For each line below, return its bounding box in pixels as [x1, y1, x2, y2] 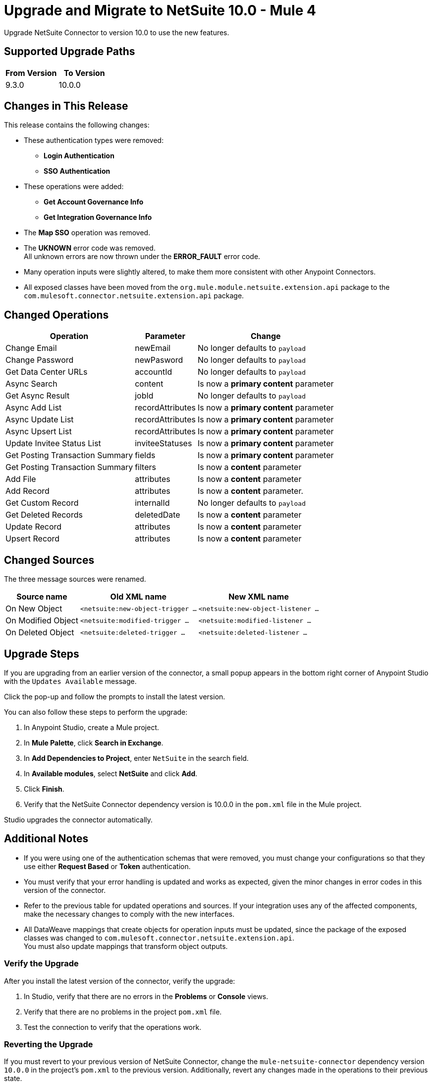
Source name [16, 592, 67, 602]
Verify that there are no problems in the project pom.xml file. [24, 1007, 222, 1016]
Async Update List [5, 414, 74, 425]
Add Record [5, 486, 50, 496]
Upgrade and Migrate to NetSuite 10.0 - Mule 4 [4, 2, 316, 19]
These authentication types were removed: [24, 136, 164, 145]
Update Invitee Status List [5, 438, 101, 449]
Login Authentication [44, 151, 114, 160]
